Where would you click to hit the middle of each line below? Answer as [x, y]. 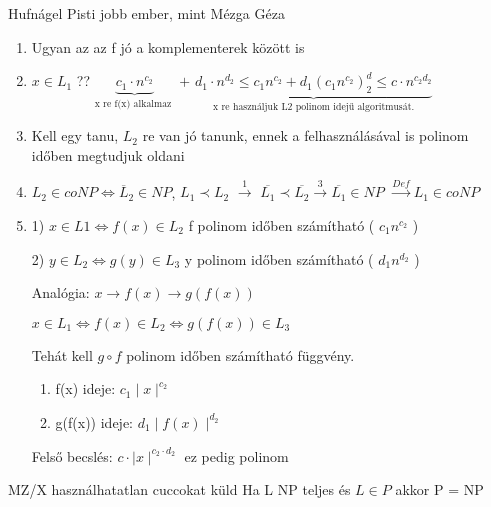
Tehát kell [62, 354]
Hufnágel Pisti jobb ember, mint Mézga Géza [146, 13]
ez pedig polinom [236, 455]
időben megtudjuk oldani [108, 155]
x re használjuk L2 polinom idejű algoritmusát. [314, 106]
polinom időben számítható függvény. [240, 354]
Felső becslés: [72, 455]
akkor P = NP [439, 489]
